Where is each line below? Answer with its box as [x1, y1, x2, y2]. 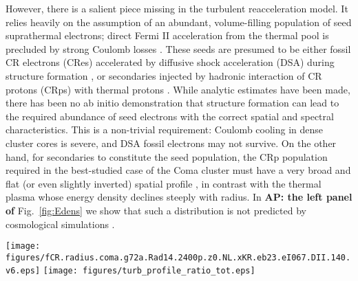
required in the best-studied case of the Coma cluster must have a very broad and [6, 163, 351, 177]
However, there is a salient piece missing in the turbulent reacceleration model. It [6, 1, 348, 15]
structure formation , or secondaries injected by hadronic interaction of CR [6, 68, 322, 82]
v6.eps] [6, 266, 41, 276]
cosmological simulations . [6, 216, 115, 231]
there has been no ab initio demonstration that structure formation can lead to [6, 95, 339, 110]
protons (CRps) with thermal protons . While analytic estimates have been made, [6, 82, 350, 96]
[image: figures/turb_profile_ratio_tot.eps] [43, 266, 255, 276]
